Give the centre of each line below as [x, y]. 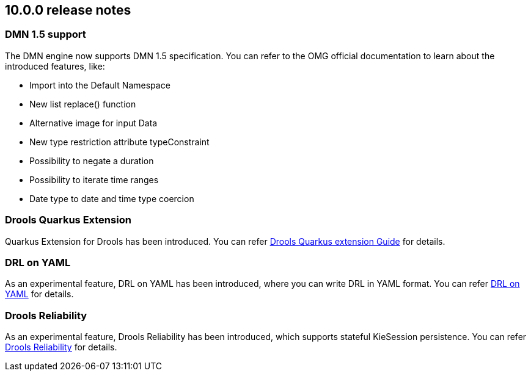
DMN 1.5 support [46, 34]
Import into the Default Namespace [100, 85]
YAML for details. [39, 294]
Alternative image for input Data [93, 123]
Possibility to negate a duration [92, 161]
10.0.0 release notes [68, 10]
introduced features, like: [55, 66]
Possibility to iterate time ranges [94, 179]
